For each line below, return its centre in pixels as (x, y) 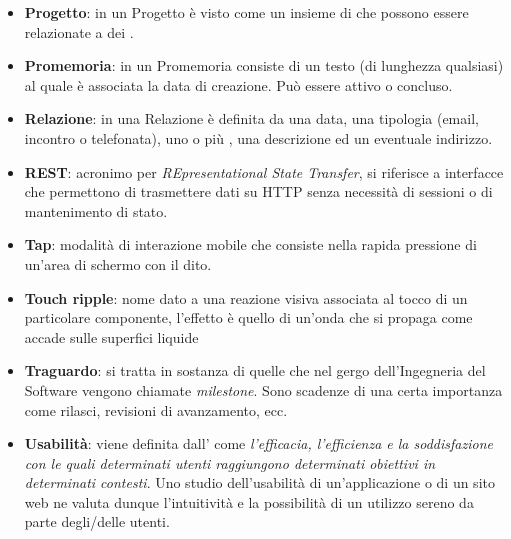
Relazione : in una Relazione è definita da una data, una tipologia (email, (251, 118)
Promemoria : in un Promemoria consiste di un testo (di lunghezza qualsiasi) (264, 65)
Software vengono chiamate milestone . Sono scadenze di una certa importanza (263, 389)
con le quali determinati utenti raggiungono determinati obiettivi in (230, 462)
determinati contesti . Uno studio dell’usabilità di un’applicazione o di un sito (259, 482)
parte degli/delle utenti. (97, 521)
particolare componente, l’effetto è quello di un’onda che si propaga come (248, 317)
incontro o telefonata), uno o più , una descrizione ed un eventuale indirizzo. (258, 137)
